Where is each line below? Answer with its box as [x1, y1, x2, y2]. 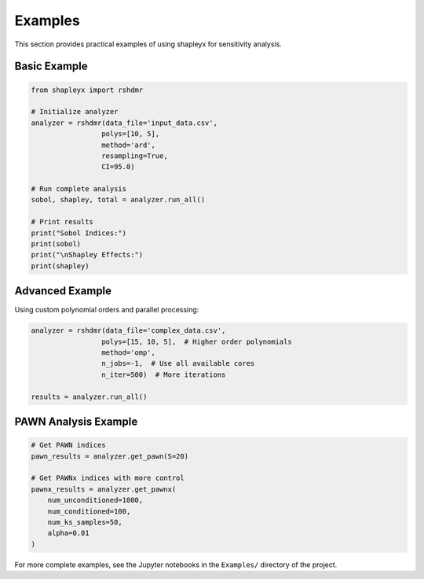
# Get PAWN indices [31, 441, 106, 450]
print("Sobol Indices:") [31, 228, 127, 238]
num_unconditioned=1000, [47, 496, 144, 505]
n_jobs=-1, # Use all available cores [101, 359, 255, 368]
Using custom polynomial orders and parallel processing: [14, 305, 199, 315]
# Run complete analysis [31, 185, 127, 194]
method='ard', [101, 140, 156, 149]
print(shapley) [31, 261, 90, 271]
